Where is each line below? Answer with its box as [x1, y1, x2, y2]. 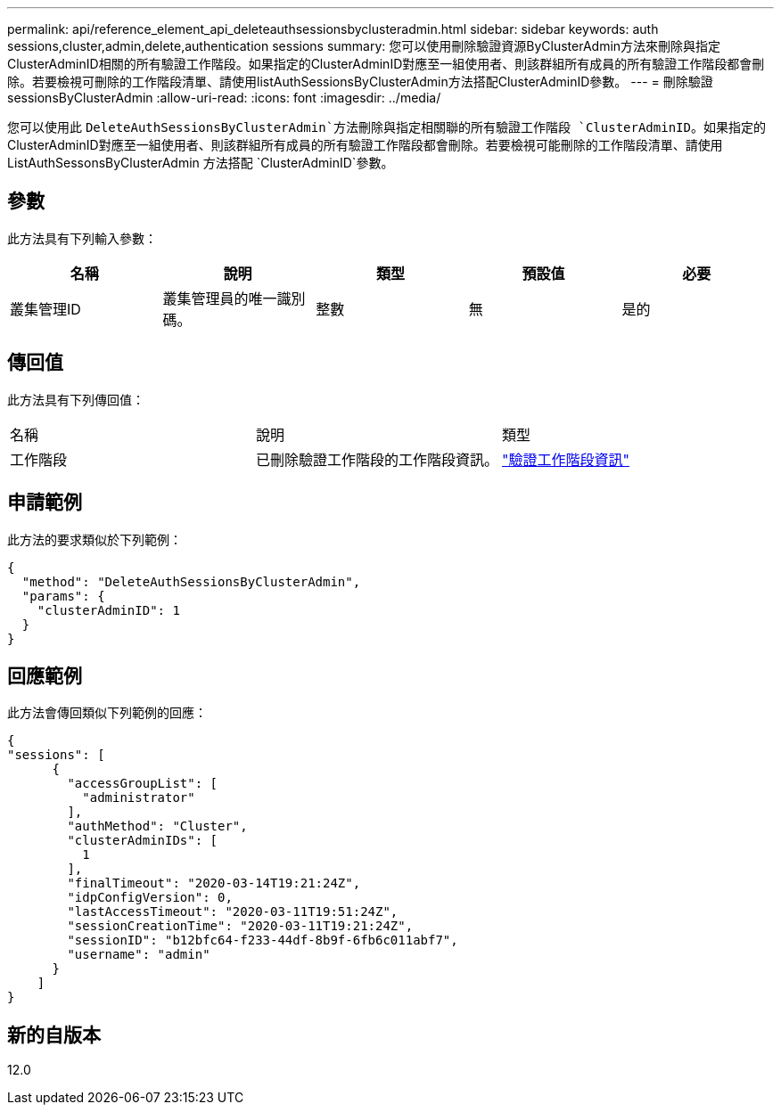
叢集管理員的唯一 [162, 289, 277, 307]
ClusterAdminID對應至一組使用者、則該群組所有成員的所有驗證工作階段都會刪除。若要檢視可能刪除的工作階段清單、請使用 [7, 137, 723, 152]
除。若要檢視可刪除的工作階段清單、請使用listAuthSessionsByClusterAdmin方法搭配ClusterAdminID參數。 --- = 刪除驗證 [7, 74, 713, 89]
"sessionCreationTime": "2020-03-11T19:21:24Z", [67, 919, 414, 934]
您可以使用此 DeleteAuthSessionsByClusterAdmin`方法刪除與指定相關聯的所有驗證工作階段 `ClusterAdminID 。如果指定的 [7, 119, 766, 135]
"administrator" [82, 790, 195, 805]
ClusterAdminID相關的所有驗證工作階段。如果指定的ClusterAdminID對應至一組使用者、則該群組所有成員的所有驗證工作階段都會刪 [7, 56, 765, 71]
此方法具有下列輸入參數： [7, 230, 157, 246]
